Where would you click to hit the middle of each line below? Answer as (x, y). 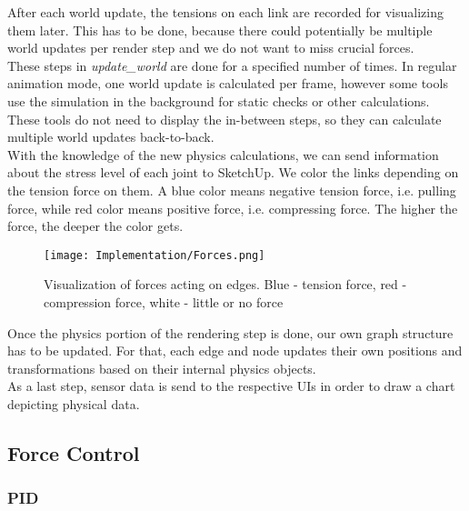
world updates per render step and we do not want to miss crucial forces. (211, 48)
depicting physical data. (74, 403)
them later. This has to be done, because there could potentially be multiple (220, 30)
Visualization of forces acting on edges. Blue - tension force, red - (225, 284)
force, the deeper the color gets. (95, 226)
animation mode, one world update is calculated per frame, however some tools (228, 83)
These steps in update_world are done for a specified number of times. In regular (232, 65)
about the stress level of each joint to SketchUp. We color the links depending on (233, 172)
